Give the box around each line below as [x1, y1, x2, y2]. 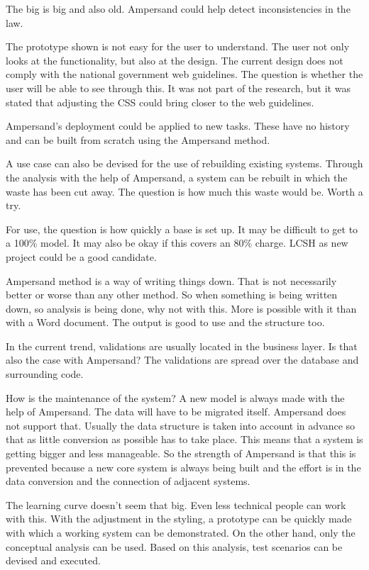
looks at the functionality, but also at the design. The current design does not [6, 52, 343, 67]
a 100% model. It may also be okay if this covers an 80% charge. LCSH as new [6, 235, 348, 250]
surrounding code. [6, 367, 84, 381]
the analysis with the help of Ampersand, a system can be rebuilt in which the [6, 169, 348, 184]
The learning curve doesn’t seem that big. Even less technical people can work [6, 497, 346, 512]
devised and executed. [6, 553, 101, 568]
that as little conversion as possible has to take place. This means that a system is [6, 432, 363, 447]
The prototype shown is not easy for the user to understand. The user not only [6, 39, 350, 54]
